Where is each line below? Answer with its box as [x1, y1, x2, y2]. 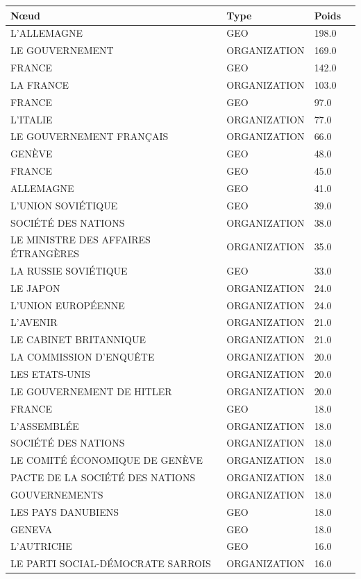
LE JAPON [10, 280, 60, 295]
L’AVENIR [10, 315, 58, 329]
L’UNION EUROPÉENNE [10, 297, 125, 312]
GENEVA [10, 521, 53, 536]
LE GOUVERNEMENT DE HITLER [10, 383, 172, 398]
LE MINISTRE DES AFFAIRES [10, 232, 151, 247]
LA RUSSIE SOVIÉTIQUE [10, 263, 128, 277]
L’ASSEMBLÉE [10, 418, 79, 433]
